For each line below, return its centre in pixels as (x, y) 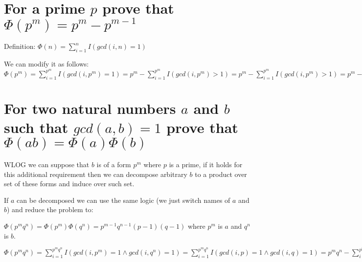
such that (36, 127)
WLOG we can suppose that (47, 164)
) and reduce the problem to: (50, 209)
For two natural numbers (90, 108)
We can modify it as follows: (46, 64)
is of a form (114, 164)
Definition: (20, 46)
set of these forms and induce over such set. (69, 184)
